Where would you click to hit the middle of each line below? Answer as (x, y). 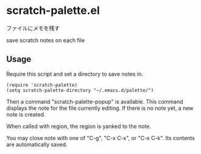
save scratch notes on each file (46, 40)
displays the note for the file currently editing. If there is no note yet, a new (100, 108)
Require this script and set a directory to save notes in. (75, 74)
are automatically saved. (37, 144)
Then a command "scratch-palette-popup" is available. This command (95, 101)
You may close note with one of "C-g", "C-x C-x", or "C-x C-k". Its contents (100, 138)
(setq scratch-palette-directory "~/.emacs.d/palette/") (80, 90)
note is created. (26, 114)
